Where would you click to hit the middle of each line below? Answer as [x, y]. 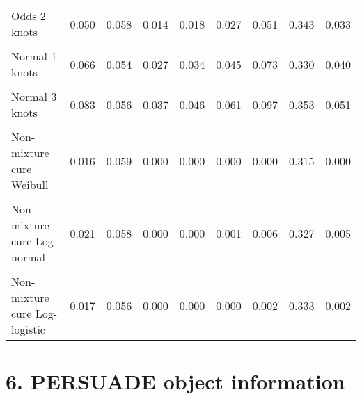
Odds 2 [29, 16]
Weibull [30, 185]
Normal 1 [34, 56]
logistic [28, 329]
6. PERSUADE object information [175, 381]
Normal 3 [34, 96]
